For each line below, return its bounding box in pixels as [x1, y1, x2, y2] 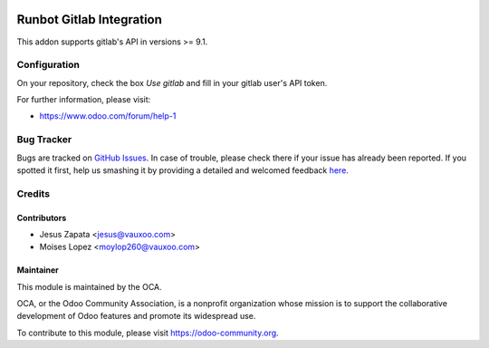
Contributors [16, 212, 67, 223]
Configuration [16, 59, 81, 72]
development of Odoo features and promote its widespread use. [16, 311, 256, 322]
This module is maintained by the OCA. [16, 281, 162, 292]
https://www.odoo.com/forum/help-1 [39, 111, 177, 121]
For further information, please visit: [16, 94, 151, 105]
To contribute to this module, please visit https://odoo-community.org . [16, 327, 280, 338]
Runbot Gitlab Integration [16, 12, 163, 27]
